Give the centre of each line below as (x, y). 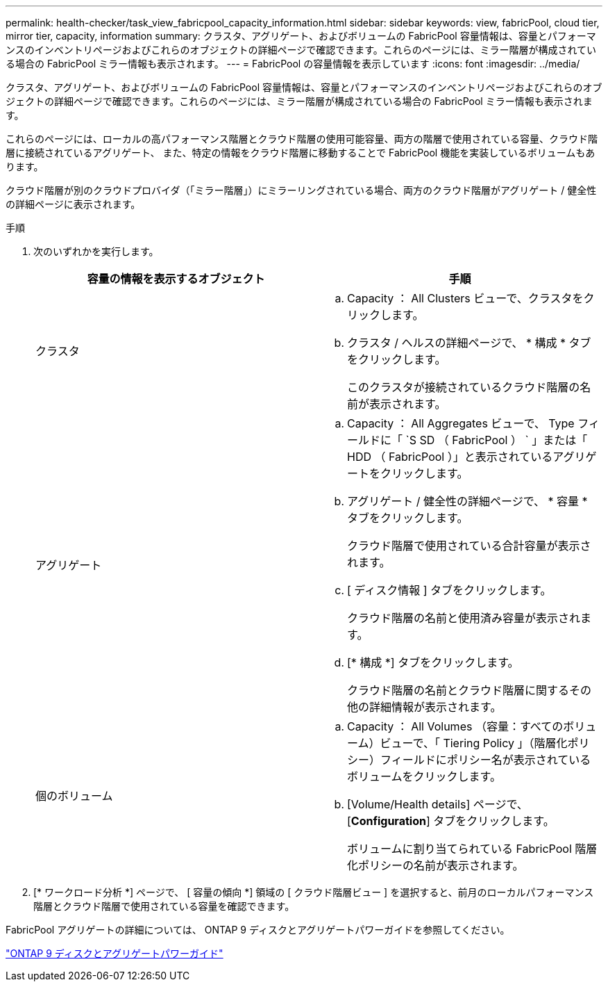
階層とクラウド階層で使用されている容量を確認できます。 (164, 906)
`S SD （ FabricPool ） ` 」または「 (497, 440)
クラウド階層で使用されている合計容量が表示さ (469, 546)
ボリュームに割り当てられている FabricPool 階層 (472, 849)
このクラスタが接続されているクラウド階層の (464, 387)
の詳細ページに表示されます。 (73, 204)
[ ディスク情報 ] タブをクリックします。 (449, 590)
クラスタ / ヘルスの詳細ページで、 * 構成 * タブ (469, 343)
